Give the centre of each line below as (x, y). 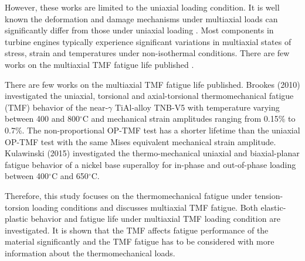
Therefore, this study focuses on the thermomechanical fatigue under (128, 195)
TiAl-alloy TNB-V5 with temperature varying (197, 107)
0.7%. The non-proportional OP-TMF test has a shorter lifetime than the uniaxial (152, 130)
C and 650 (70, 176)
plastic (16, 219)
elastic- (273, 207)
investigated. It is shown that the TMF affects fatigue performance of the (137, 230)
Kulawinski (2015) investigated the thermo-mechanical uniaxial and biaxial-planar (152, 153)
